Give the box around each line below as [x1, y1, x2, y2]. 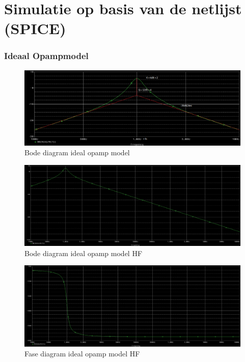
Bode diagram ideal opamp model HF [24, 247, 143, 258]
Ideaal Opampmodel [4, 49, 89, 62]
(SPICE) [4, 18, 66, 39]
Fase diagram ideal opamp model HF [24, 348, 140, 359]
